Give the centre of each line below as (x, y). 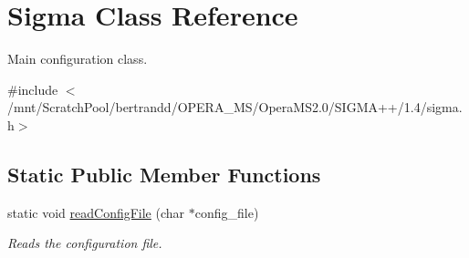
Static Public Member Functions (164, 174)
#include (33, 89)
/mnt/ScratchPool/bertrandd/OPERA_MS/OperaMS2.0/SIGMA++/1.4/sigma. (235, 107)
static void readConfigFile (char (96, 212)
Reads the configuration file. (85, 243)
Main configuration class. (78, 59)
